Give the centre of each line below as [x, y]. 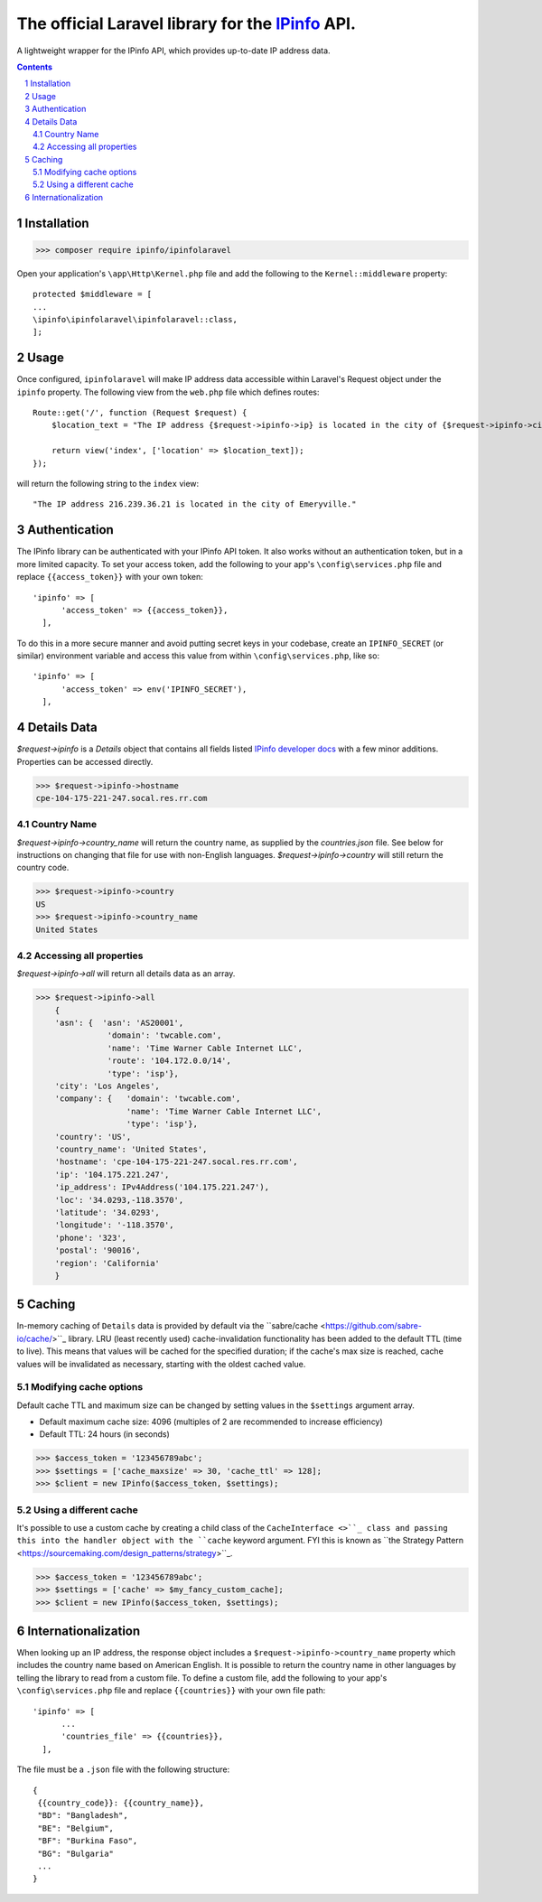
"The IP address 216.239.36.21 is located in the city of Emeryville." [195, 504]
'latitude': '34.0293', [107, 1212]
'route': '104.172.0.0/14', [169, 1061]
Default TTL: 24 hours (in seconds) [105, 1434]
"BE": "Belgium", [76, 1828]
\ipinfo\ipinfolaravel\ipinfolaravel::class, [135, 319]
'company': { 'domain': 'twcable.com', [148, 1099]
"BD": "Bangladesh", [83, 1816]
